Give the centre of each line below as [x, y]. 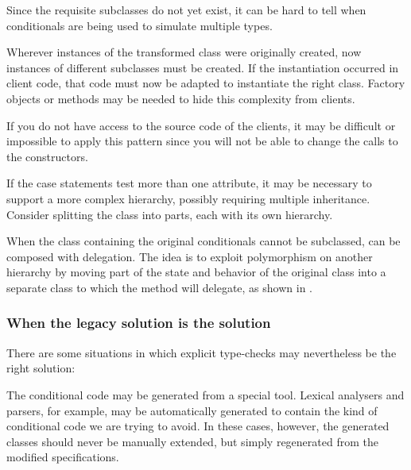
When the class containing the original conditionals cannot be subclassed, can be [204, 241]
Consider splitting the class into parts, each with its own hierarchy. [170, 214]
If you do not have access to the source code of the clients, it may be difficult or [201, 125]
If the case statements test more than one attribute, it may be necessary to [189, 183]
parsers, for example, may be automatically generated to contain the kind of [192, 410]
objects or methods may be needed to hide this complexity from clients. [181, 98]
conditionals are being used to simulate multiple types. [140, 25]
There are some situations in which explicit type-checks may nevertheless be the [202, 352]
